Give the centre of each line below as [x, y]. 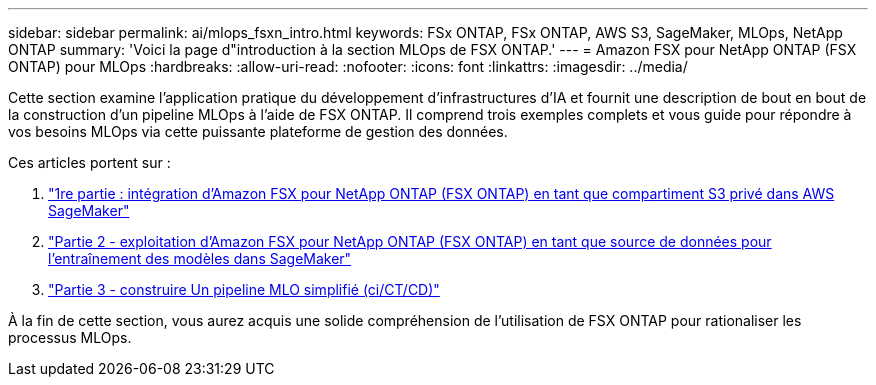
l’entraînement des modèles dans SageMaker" [200, 258]
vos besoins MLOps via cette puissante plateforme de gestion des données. [258, 131]
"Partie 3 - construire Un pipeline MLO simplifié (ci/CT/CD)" [244, 289]
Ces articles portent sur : [89, 162]
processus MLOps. [70, 337]
